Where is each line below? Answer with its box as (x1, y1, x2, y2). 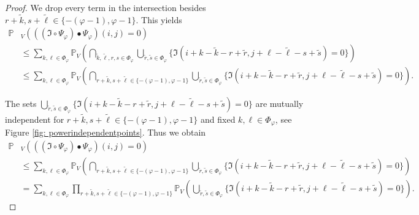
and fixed (201, 112, 236, 125)
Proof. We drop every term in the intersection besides (5, 1, 206, 13)
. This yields (136, 13, 182, 26)
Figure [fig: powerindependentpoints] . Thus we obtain (5, 126, 206, 139)
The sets (5, 97, 37, 109)
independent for (5, 112, 64, 125)
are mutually (255, 97, 304, 109)
